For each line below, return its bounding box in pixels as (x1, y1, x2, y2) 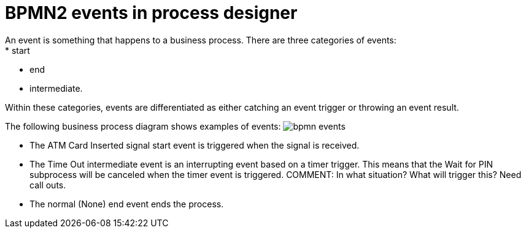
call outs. (29, 179, 66, 190)
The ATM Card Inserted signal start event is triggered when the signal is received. (29, 139, 360, 150)
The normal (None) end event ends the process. (29, 198, 224, 209)
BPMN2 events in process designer (5, 2, 298, 23)
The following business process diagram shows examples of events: (5, 120, 281, 131)
